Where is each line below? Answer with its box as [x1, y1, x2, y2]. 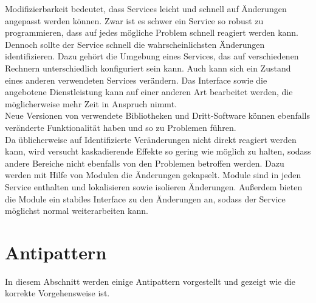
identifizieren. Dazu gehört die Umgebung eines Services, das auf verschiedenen [5, 50, 299, 62]
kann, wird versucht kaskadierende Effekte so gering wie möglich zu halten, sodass [5, 145, 311, 158]
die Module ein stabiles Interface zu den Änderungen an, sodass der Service [5, 192, 286, 205]
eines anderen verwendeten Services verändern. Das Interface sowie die [5, 73, 267, 86]
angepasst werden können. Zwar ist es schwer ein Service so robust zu [5, 14, 264, 27]
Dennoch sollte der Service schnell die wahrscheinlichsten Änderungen [5, 38, 265, 50]
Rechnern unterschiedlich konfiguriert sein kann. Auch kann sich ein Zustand [5, 61, 291, 74]
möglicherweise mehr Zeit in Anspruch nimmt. [5, 97, 177, 110]
